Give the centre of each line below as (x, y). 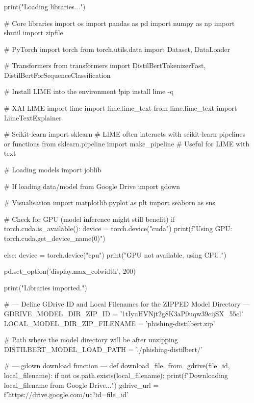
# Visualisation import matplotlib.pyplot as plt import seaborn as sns (110, 202)
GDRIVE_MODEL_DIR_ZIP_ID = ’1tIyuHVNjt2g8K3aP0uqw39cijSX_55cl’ (124, 313)
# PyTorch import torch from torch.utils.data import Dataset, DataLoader (117, 49)
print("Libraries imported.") (46, 287)
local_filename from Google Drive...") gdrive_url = (81, 385)
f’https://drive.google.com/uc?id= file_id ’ (66, 394)
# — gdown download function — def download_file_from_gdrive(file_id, (117, 366)
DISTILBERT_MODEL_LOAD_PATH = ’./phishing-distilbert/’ (103, 349)
